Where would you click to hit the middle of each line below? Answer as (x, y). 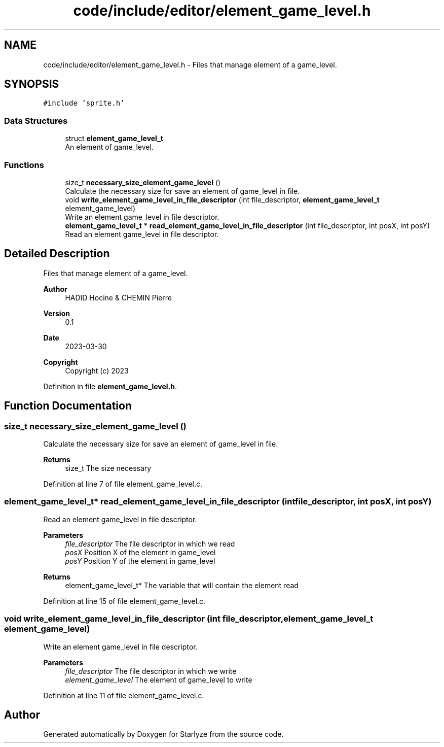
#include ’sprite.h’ (84, 103)
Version (57, 313)
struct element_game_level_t (114, 139)
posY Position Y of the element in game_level (140, 561)
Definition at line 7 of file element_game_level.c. (123, 484)
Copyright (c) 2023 (97, 370)
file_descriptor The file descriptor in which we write (151, 671)
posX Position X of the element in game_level (140, 552)
